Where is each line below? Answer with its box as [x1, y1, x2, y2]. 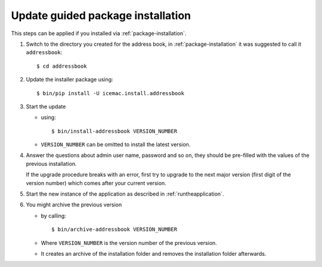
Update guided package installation [11, 9, 191, 22]
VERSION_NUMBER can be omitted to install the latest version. [41, 141, 191, 148]
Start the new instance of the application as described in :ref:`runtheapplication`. [26, 190, 224, 197]
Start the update [26, 103, 66, 110]
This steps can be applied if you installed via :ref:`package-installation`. [11, 30, 187, 37]
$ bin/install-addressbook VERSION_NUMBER [51, 128, 178, 134]
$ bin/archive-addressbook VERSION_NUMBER [51, 226, 178, 233]
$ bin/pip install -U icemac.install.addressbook [36, 90, 185, 96]
